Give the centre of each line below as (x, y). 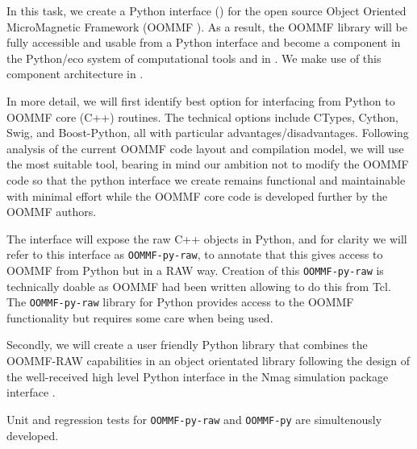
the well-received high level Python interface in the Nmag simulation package (198, 376)
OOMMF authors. (52, 212)
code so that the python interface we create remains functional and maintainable (206, 179)
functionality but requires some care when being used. (140, 317)
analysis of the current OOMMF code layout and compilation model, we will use (205, 148)
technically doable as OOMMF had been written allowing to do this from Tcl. (199, 286)
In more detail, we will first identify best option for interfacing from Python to (201, 100)
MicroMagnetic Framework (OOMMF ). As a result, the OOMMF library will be (207, 26)
